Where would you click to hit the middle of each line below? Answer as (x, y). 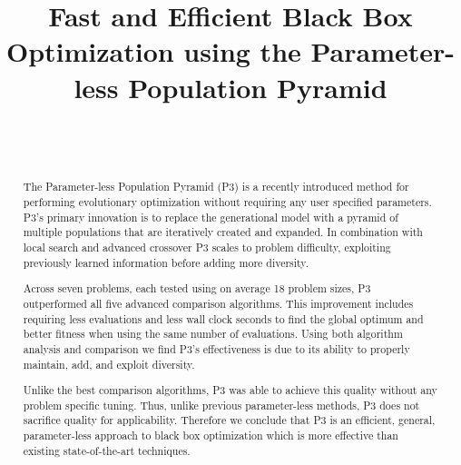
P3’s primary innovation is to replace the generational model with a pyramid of (211, 217)
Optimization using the (153, 51)
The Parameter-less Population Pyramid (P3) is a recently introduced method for (216, 187)
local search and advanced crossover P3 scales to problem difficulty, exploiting (207, 247)
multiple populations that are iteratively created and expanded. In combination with (223, 232)
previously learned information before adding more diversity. (166, 262)
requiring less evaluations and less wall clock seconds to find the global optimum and (223, 318)
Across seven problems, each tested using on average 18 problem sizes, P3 (197, 288)
